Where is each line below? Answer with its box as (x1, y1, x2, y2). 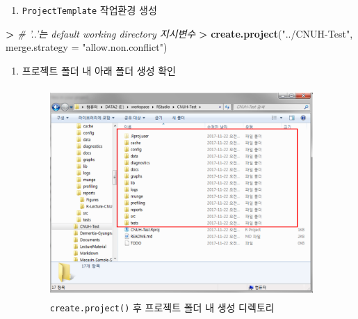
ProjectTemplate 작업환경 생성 (22, 3, 157, 17)
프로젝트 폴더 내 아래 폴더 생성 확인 (22, 63, 176, 77)
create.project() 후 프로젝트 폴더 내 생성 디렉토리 (49, 300, 275, 315)
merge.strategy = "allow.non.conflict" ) (6, 40, 168, 54)
